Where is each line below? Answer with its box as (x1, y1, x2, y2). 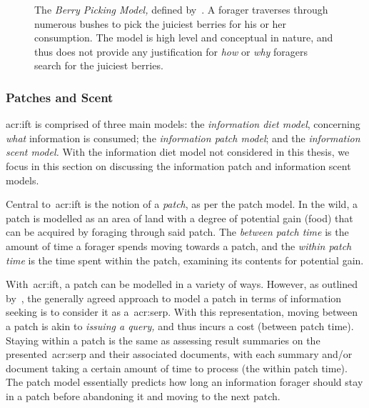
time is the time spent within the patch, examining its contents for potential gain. (6, 252, 364, 267)
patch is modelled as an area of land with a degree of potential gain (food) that (6, 210, 353, 225)
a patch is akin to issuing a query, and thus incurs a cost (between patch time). (6, 318, 354, 333)
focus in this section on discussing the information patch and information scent (6, 158, 351, 173)
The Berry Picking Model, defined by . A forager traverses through (34, 2, 328, 16)
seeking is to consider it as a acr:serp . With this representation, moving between (6, 304, 358, 319)
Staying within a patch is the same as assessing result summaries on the (6, 332, 320, 347)
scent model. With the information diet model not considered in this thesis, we (6, 144, 350, 159)
